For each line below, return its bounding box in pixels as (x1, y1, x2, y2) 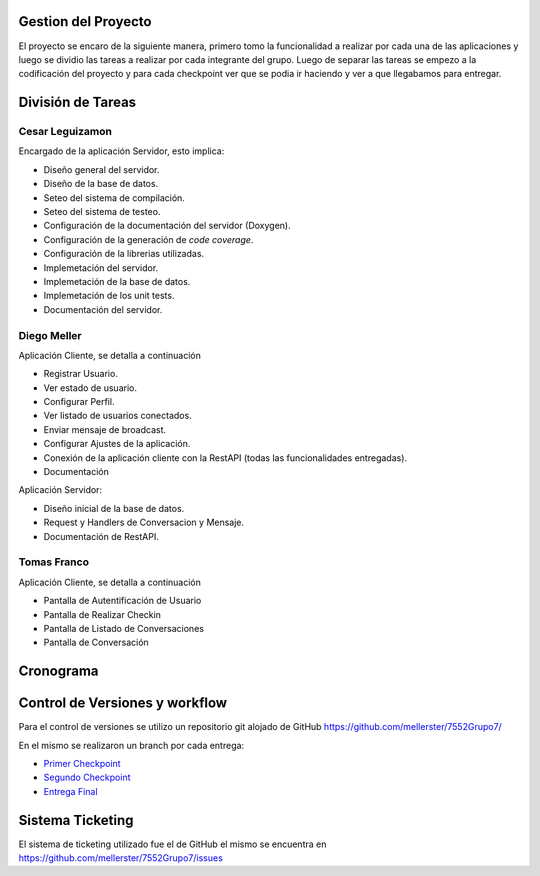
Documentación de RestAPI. (43, 530, 159, 542)
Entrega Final (43, 785, 99, 797)
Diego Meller (18, 328, 82, 342)
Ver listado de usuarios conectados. (43, 410, 192, 422)
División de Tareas (18, 94, 137, 111)
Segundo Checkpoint (43, 771, 131, 784)
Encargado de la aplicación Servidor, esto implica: (18, 145, 225, 157)
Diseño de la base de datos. (43, 178, 159, 190)
